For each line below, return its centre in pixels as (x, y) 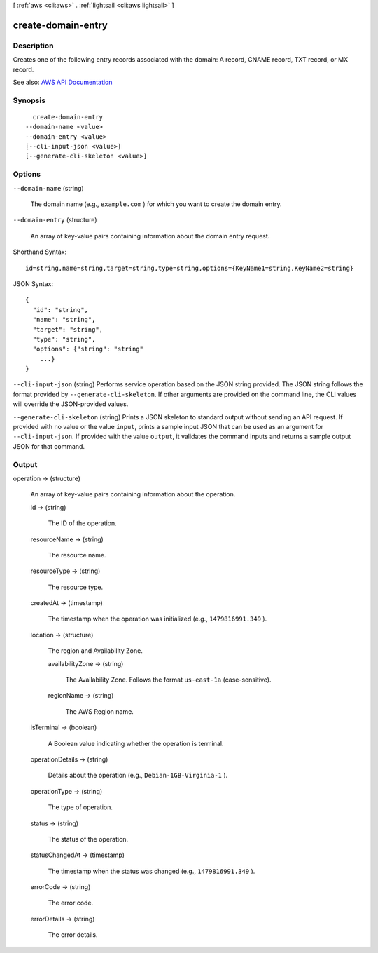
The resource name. (77, 555)
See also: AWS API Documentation (63, 82)
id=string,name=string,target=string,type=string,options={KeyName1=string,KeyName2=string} (190, 268)
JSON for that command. (49, 446)
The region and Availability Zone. (95, 651)
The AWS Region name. (100, 711)
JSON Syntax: (33, 283)
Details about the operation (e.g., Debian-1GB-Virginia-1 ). (138, 776)
